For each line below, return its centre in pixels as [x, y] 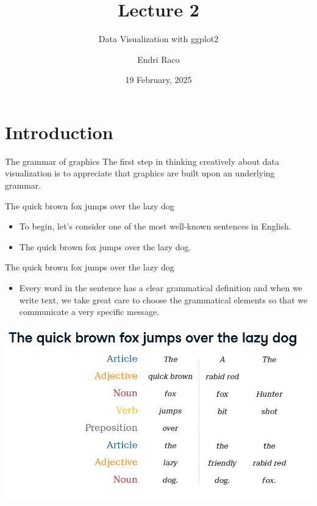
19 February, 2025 [158, 80]
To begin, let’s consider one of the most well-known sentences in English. [155, 226]
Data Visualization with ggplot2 [158, 39]
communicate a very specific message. [89, 312]
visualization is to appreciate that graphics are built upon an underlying [140, 173]
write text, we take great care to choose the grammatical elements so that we [163, 299]
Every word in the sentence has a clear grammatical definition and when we [161, 287]
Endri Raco [158, 59]
